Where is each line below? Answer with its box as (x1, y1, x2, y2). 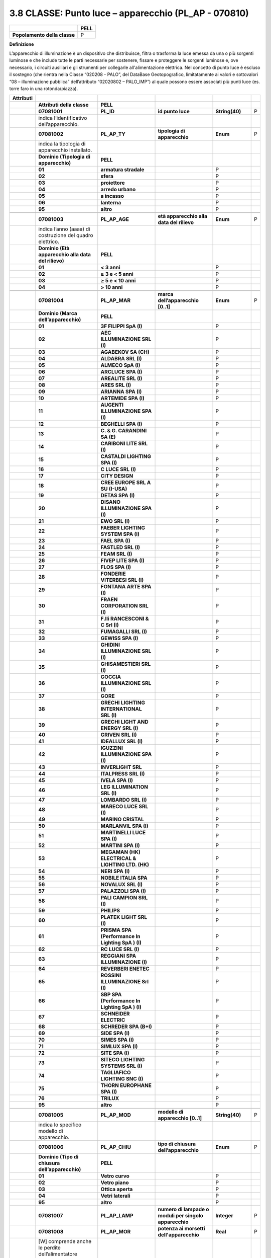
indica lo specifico (38, 1121, 82, 1128)
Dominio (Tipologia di (38, 153, 90, 161)
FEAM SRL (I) (100, 551, 132, 558)
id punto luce (158, 108, 190, 115)
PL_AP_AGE (100, 216, 129, 223)
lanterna (100, 199, 121, 206)
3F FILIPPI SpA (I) (100, 323, 143, 330)
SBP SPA (100, 991, 122, 998)
